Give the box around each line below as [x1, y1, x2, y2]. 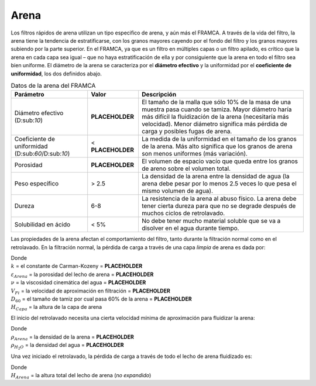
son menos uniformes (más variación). [141, 150, 248, 158]
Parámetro [14, 91, 44, 99]
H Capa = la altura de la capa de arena [11, 304, 102, 312]
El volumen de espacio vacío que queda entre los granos [141, 157, 298, 166]
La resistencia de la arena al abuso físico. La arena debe [141, 195, 297, 203]
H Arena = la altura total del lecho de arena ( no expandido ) [11, 371, 152, 380]
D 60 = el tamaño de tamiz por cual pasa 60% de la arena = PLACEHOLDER [11, 295, 193, 304]
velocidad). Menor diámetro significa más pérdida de [141, 120, 288, 128]
